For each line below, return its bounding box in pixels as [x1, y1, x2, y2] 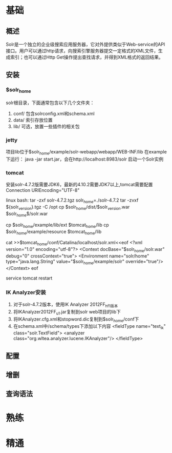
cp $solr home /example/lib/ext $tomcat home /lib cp [6, 222, 109, 229]
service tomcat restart [6, 275, 53, 281]
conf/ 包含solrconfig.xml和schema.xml [13, 110, 95, 116]
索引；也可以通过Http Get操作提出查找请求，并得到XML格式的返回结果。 [10, 54, 163, 60]
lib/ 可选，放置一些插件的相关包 [13, 123, 80, 129]
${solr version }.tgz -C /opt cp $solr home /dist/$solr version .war [6, 204, 130, 211]
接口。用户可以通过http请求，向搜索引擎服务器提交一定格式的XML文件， [6, 48, 159, 54]
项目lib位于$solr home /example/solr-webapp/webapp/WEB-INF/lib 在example [6, 149, 167, 156]
